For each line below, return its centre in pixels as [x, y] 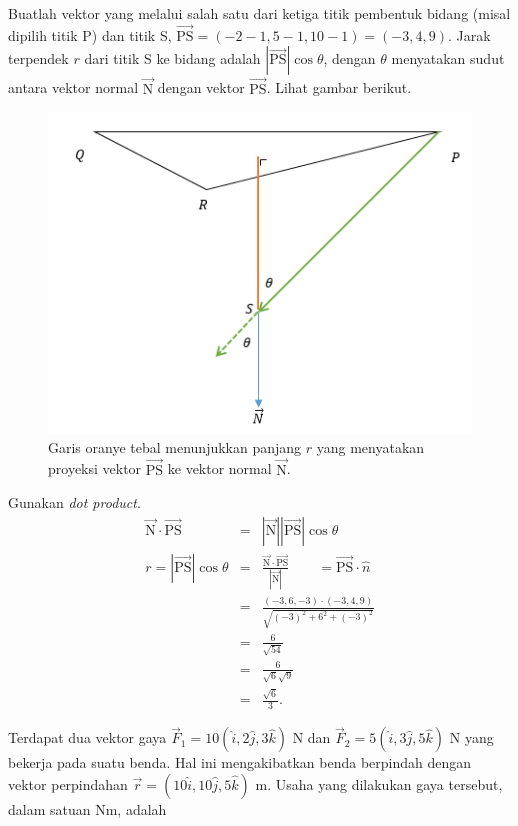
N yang [471, 737]
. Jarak [469, 34]
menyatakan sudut [448, 58]
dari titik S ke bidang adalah [172, 58]
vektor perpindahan [68, 784]
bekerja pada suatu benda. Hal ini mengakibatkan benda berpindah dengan [240, 762]
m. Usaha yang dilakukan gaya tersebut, [379, 784]
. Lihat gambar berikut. [339, 87]
